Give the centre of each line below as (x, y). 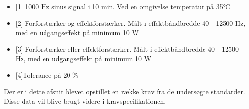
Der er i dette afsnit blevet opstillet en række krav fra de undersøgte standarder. (124, 91)
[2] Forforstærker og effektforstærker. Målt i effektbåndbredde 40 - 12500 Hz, (130, 23)
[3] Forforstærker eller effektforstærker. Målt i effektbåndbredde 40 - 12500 (127, 49)
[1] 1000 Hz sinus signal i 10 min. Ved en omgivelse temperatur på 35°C (123, 6)
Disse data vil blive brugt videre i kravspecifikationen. (85, 101)
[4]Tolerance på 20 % (47, 75)
